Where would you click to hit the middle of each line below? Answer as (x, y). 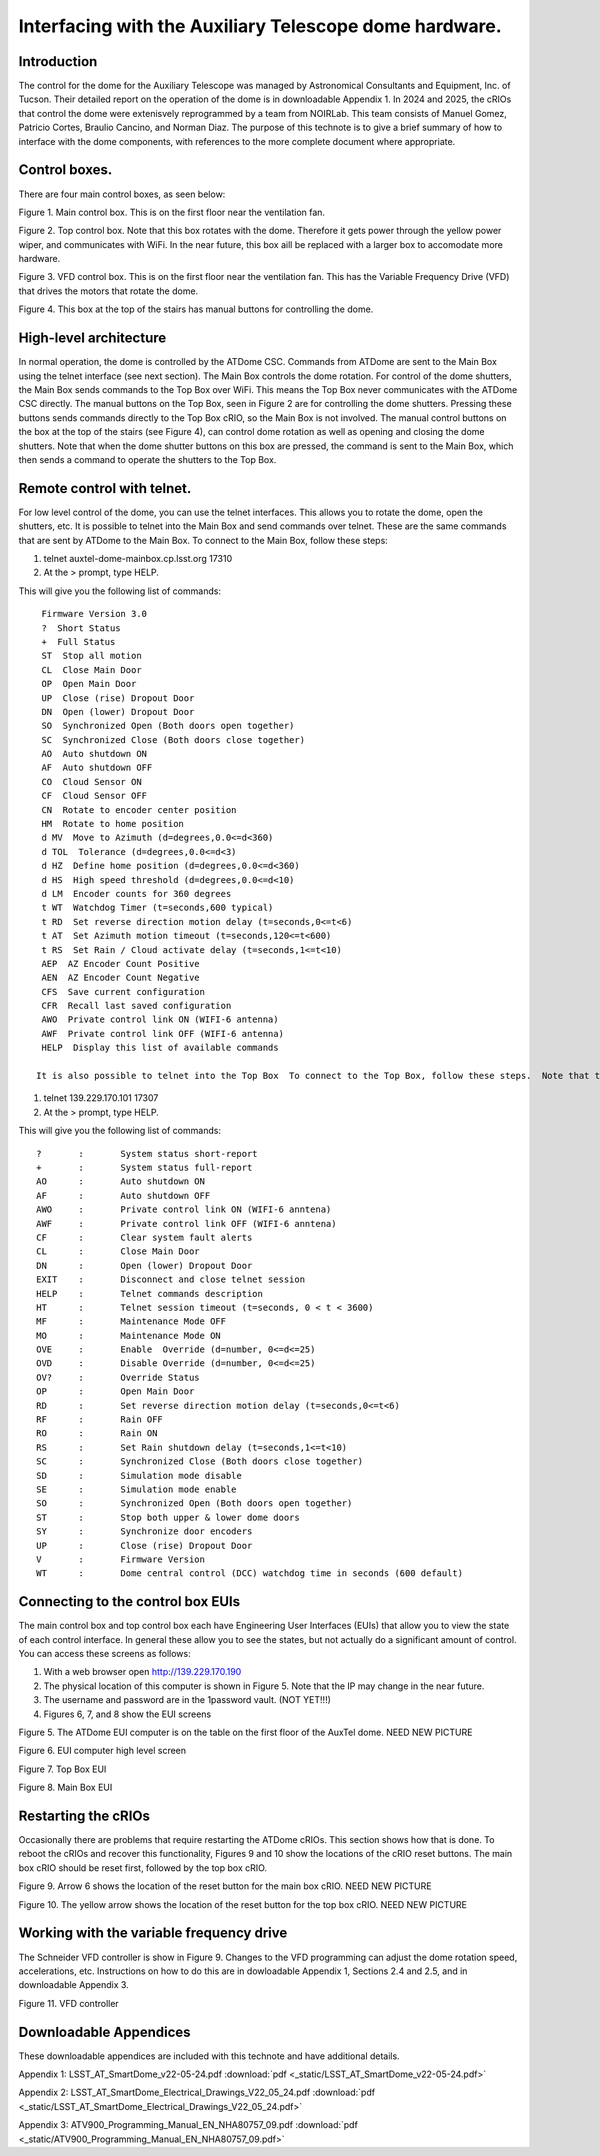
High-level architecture (92, 338)
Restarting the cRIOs (84, 1815)
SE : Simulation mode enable (136, 1489)
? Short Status (81, 628)
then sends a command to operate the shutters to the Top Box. (147, 459)
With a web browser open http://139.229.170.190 (142, 1672)
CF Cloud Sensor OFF (94, 796)
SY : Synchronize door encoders (144, 1531)
